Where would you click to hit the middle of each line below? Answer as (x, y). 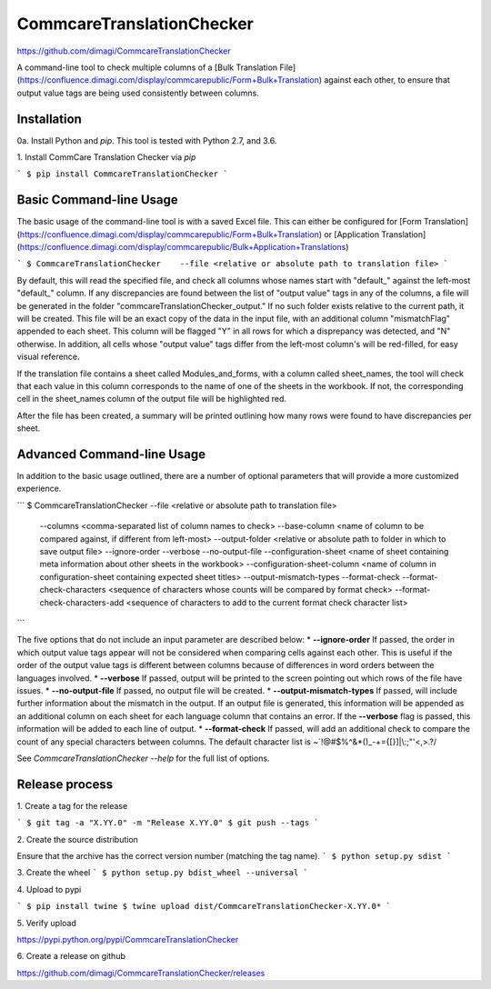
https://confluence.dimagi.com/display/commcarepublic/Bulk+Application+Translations (183, 247)
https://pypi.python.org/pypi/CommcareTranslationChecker (128, 939)
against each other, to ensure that (387, 80)
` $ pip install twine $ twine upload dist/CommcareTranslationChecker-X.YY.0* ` (204, 906)
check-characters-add (82, 602)
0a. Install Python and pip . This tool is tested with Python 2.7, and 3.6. (147, 140)
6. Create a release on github (71, 956)
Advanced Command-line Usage (111, 454)
